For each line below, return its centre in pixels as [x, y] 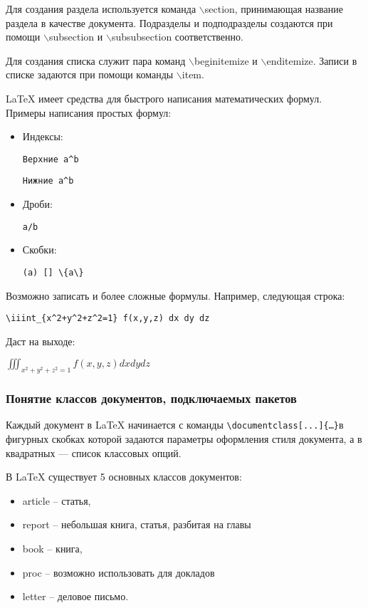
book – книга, [52, 549]
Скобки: [40, 250]
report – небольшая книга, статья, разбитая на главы [137, 524]
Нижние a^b [48, 181]
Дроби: [37, 204]
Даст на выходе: [41, 341]
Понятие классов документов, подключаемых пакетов [151, 398]
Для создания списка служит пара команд [96, 60]
